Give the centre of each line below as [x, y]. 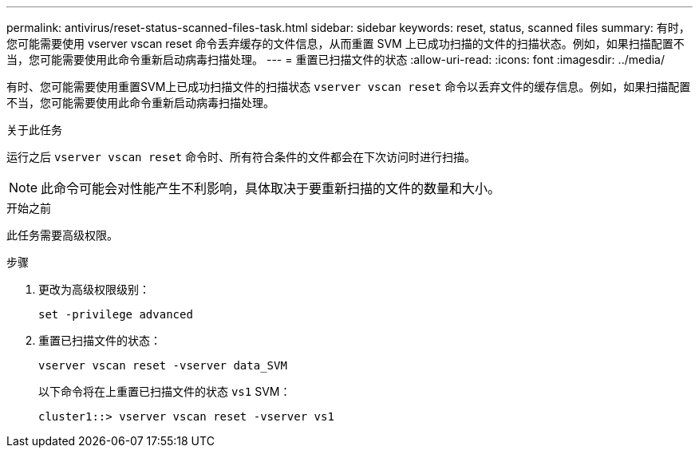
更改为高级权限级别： [94, 289]
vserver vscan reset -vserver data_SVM [163, 365]
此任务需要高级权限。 [62, 235]
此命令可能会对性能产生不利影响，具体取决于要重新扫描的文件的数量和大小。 [271, 188]
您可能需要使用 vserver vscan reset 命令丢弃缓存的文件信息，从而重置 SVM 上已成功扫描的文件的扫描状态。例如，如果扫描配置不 [346, 43]
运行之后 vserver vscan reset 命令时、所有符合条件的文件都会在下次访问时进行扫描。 [241, 157]
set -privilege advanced [116, 314]
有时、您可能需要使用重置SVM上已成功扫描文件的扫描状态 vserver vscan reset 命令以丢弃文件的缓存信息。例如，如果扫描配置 [349, 87]
